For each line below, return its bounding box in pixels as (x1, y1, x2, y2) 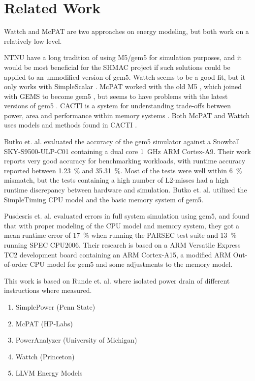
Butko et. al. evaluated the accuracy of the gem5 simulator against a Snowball (4, 136, 240, 147)
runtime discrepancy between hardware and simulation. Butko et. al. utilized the (4, 185, 247, 195)
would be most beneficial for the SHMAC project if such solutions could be (4, 62, 230, 72)
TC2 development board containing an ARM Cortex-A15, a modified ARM (4, 249, 231, 259)
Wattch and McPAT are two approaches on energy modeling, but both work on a (4, 26, 249, 36)
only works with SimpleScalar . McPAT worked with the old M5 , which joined (4, 81, 242, 92)
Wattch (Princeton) (15, 351, 75, 361)
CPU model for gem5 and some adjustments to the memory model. (30, 259, 233, 269)
